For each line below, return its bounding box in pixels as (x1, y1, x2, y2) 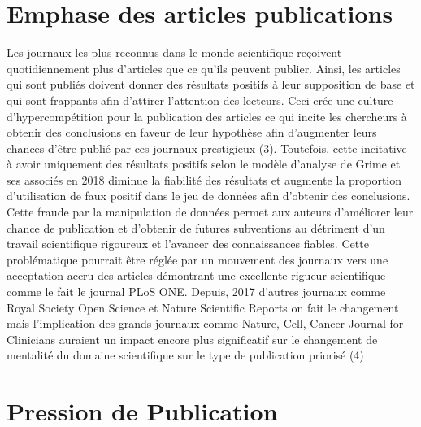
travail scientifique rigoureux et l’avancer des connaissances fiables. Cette (7, 235, 369, 252)
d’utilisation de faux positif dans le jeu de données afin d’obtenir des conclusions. (7, 187, 410, 204)
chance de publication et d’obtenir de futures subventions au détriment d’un (7, 219, 385, 236)
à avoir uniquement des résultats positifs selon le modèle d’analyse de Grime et (7, 155, 401, 172)
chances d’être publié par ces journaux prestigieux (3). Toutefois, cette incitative (7, 139, 407, 156)
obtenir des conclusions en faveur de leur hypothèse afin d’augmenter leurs (7, 124, 377, 141)
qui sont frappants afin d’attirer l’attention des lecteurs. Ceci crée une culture (7, 91, 393, 108)
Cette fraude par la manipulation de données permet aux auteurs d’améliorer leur (7, 203, 414, 220)
